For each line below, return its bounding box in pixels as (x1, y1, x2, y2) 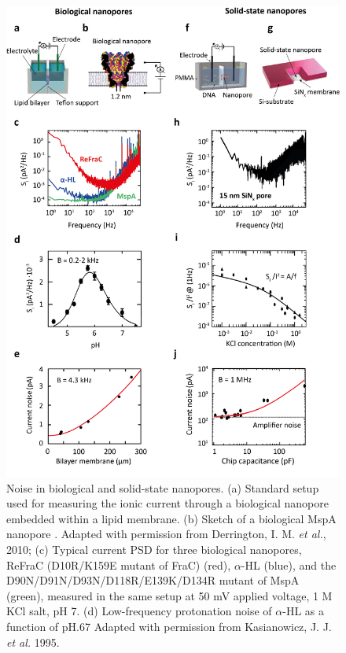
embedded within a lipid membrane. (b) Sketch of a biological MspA (6, 510, 337, 526)
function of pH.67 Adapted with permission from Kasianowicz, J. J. (6, 618, 332, 634)
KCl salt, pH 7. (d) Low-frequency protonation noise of (6, 603, 272, 619)
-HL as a (282, 603, 325, 619)
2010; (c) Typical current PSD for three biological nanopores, (6, 541, 302, 557)
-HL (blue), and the (241, 556, 337, 573)
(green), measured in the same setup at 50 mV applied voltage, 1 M (6, 587, 333, 603)
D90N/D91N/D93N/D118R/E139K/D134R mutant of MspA (6, 572, 300, 588)
